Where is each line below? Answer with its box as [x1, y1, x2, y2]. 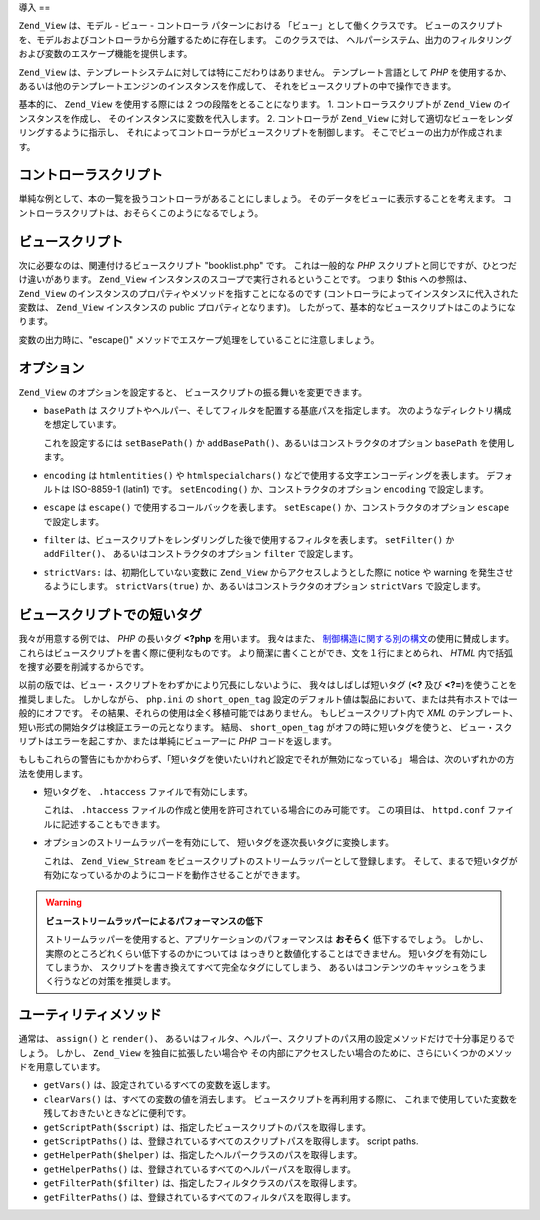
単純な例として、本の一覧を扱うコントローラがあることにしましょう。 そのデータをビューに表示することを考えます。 [18, 193, 501, 205]
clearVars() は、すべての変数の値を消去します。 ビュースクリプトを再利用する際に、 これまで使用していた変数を [43, 1093, 519, 1105]
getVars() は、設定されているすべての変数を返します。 [43, 1079, 276, 1091]
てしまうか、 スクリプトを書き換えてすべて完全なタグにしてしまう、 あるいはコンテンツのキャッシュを [45, 961, 469, 973]
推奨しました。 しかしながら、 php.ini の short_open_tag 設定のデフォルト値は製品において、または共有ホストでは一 [18, 693, 518, 705]
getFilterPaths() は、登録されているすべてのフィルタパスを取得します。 [43, 1191, 357, 1203]
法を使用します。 [18, 767, 89, 779]
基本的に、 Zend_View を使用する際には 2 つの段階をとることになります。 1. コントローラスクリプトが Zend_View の [18, 98, 503, 110]
